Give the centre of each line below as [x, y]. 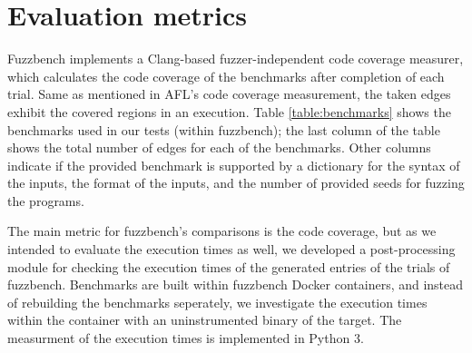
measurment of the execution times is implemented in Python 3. [186, 338]
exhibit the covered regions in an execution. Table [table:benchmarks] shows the [229, 111]
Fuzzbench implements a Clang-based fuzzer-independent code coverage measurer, [236, 59]
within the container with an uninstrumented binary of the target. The [205, 320]
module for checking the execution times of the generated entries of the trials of [229, 266]
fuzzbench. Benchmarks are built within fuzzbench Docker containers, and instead [236, 284]
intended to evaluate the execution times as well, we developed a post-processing [231, 249]
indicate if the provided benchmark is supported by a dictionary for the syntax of [234, 165]
